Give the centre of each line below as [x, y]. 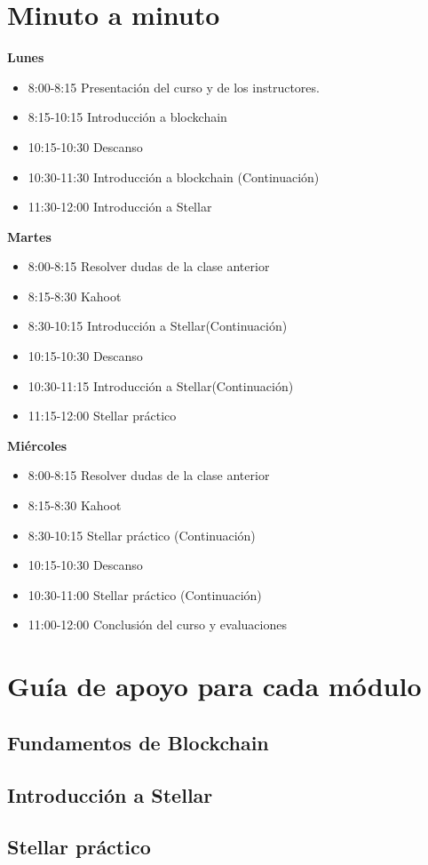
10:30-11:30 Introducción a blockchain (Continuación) [174, 176]
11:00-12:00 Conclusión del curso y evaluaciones [157, 625]
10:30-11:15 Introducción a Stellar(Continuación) [161, 385]
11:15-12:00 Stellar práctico [102, 416]
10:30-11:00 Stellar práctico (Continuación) [145, 594]
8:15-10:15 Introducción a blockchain [127, 117]
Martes [29, 236]
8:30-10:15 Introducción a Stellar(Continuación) [158, 326]
